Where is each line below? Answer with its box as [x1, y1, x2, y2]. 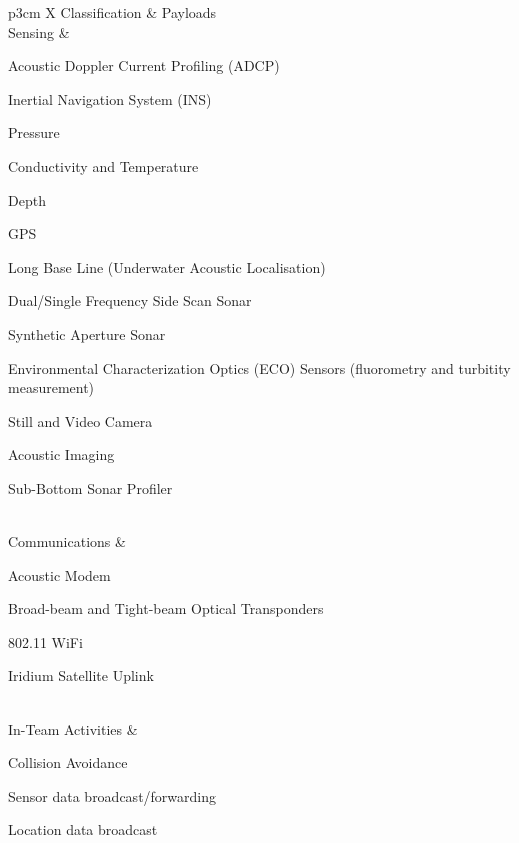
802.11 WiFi [8, 631, 83, 652]
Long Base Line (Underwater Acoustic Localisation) [8, 256, 326, 277]
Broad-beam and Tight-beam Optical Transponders [8, 598, 324, 619]
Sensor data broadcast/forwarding [8, 785, 217, 806]
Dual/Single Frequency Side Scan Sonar [8, 290, 252, 311]
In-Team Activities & [8, 718, 138, 739]
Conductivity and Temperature [8, 155, 199, 176]
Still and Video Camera [8, 410, 153, 431]
